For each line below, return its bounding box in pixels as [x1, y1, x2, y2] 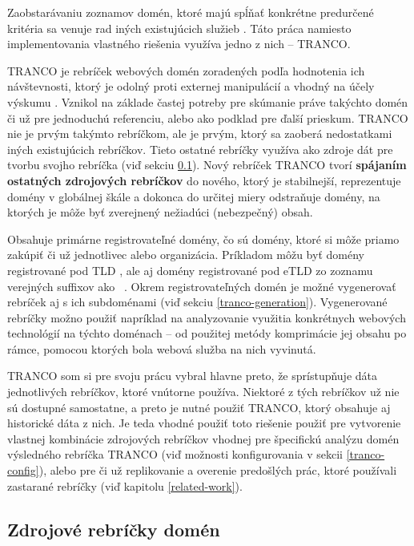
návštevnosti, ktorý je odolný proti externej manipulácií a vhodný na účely [7, 78, 375, 95]
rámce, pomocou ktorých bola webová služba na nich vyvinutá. [7, 340, 316, 357]
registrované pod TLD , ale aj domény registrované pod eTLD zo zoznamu [7, 261, 373, 278]
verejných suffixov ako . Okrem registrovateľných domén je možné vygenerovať [7, 277, 396, 294]
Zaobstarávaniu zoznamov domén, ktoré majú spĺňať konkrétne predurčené [7, 4, 374, 20]
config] [7, 462, 39, 479]
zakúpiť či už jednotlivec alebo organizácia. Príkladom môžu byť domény [7, 246, 364, 263]
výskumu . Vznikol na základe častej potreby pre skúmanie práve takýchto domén [7, 93, 408, 110]
